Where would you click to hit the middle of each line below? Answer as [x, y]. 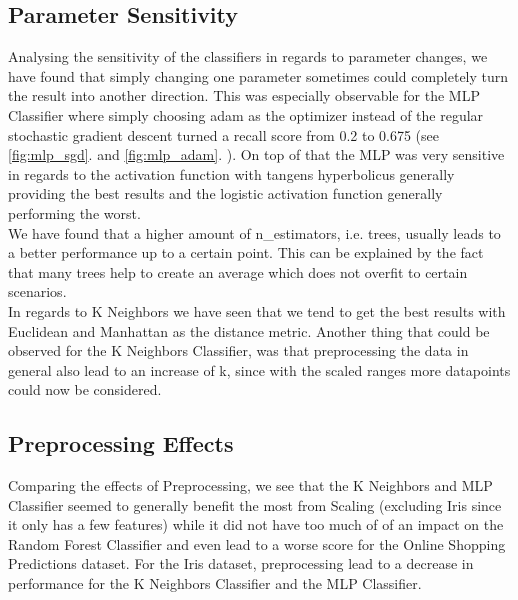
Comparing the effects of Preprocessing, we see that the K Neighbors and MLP [250, 485]
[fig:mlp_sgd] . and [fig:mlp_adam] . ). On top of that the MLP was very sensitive [256, 154]
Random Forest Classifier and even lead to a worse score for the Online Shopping [257, 543]
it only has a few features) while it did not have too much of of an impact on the [256, 524]
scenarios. [37, 291]
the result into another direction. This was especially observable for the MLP [244, 95]
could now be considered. [85, 389]
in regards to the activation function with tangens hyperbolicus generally [231, 173]
